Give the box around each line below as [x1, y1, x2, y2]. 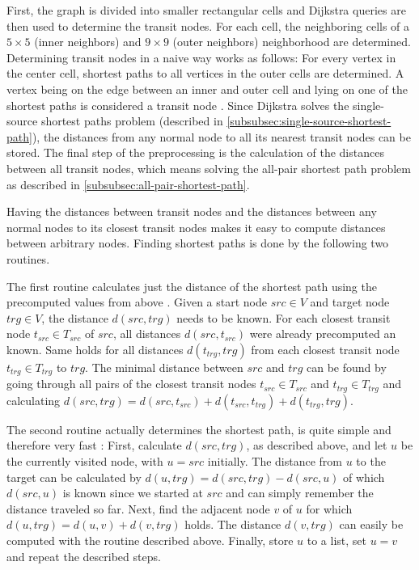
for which [306, 500, 353, 517]
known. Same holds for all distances [6, 340, 184, 357]
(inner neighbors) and [34, 33, 142, 50]
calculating [6, 391, 61, 408]
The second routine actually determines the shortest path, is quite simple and [6, 420, 391, 437]
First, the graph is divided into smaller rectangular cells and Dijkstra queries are [6, 2, 406, 18]
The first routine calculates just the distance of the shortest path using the [6, 277, 377, 294]
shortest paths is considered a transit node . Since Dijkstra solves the [6, 96, 349, 113]
